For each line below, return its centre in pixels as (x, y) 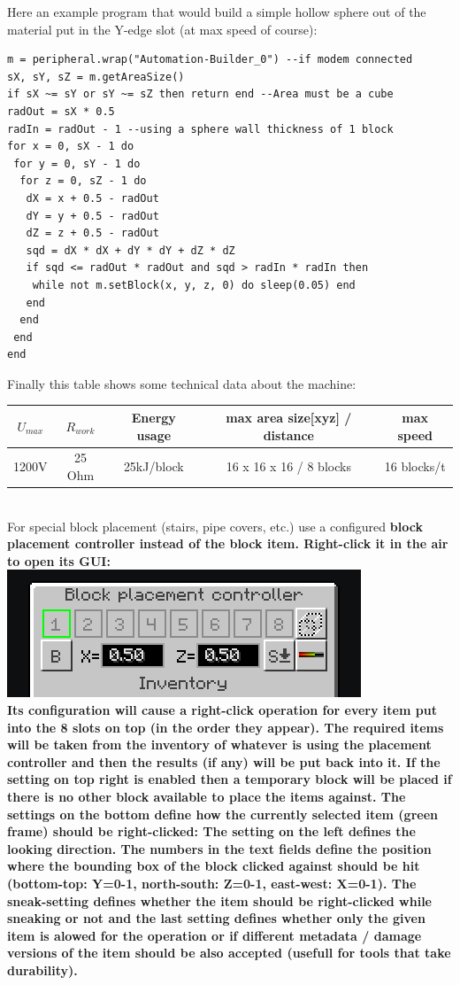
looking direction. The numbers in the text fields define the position (219, 848)
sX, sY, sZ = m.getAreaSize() (96, 77)
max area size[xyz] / (289, 417)
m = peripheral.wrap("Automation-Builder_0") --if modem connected (210, 60)
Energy (153, 417)
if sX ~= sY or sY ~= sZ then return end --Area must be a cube (200, 94)
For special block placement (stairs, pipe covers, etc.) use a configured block (215, 526)
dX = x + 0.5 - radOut (92, 198)
